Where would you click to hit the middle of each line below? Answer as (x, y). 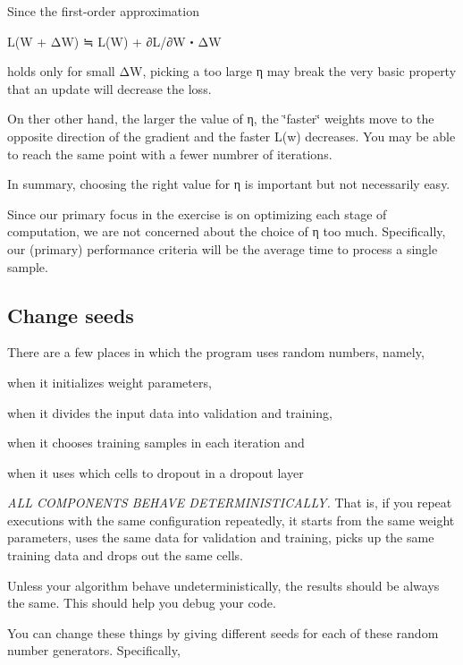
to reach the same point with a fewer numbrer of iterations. (170, 153)
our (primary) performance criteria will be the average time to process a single (223, 248)
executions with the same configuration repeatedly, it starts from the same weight (231, 520)
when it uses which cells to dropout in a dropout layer (156, 472)
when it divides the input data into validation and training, (170, 412)
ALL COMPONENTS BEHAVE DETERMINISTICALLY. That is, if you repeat (230, 503)
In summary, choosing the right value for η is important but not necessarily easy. (229, 184)
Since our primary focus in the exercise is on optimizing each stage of (197, 213)
